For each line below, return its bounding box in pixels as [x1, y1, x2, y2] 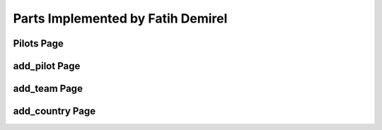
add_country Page [13, 105, 95, 117]
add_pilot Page [13, 60, 81, 72]
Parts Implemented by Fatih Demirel [13, 11, 228, 26]
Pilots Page [13, 37, 64, 49]
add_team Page [13, 83, 83, 95]
